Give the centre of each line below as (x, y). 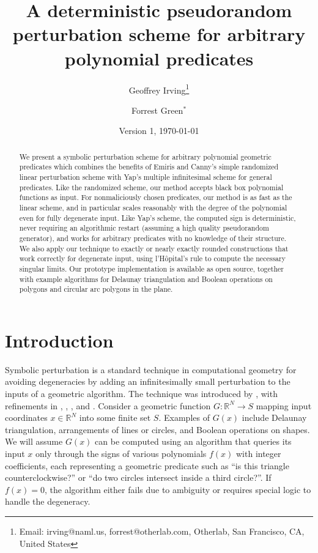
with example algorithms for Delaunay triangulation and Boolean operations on (146, 279)
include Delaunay (274, 418)
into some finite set (115, 418)
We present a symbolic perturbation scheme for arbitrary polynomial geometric (145, 156)
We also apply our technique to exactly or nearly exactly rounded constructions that (154, 248)
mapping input (284, 405)
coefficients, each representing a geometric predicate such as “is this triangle (147, 465)
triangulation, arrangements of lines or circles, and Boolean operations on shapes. (157, 429)
